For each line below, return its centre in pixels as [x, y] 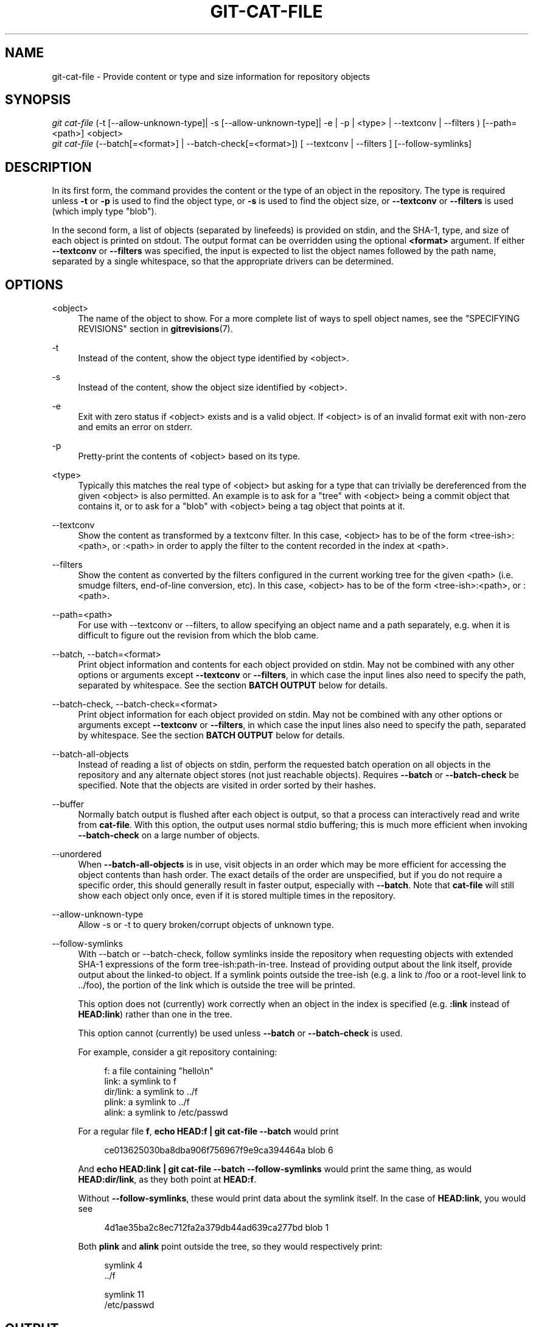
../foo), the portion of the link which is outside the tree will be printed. [217, 985]
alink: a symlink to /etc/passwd [166, 1113]
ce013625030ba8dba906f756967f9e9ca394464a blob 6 [219, 1150]
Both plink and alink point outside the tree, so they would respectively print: [230, 1247]
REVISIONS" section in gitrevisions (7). [155, 329]
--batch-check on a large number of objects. [169, 835]
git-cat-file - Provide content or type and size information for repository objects [211, 76]
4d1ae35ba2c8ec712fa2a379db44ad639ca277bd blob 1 [217, 1228]
